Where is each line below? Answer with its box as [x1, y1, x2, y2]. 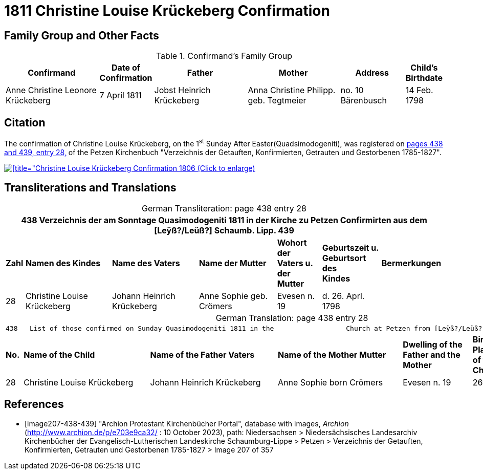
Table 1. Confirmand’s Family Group [156, 51, 293, 61]
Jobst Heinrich [154, 85, 211, 96]
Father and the [403, 349, 460, 360]
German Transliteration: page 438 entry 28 [142, 203, 306, 213]
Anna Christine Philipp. [248, 85, 336, 96]
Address [355, 68, 389, 78]
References [4, 397, 64, 411]
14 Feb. [405, 85, 433, 96]
